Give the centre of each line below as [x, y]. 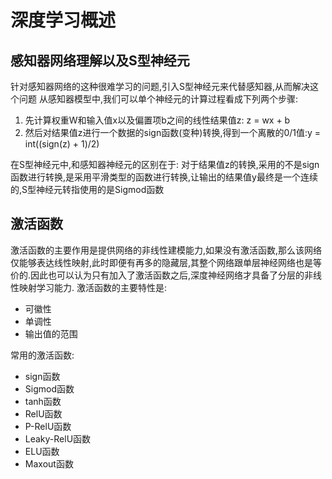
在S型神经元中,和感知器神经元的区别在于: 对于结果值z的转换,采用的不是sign [165, 164]
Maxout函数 [49, 463]
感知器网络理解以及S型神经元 [100, 60]
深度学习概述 [63, 20]
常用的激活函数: [42, 355]
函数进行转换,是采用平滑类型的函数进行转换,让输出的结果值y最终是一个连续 [164, 177]
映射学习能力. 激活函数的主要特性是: [93, 287]
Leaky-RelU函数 [58, 438]
